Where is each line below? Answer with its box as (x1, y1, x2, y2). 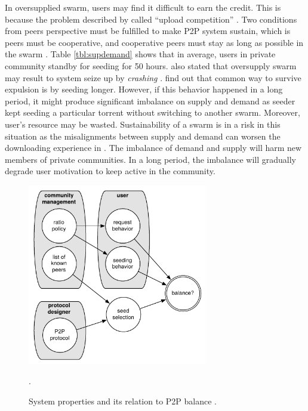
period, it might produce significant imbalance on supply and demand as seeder (5, 94, 295, 107)
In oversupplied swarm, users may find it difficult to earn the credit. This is (5, 1, 281, 13)
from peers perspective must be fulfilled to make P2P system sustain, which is (5, 24, 291, 37)
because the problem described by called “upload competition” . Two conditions (5, 13, 297, 25)
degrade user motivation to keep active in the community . (5, 165, 215, 177)
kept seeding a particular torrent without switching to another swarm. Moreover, (5, 106, 300, 119)
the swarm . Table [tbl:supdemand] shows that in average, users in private (5, 48, 276, 60)
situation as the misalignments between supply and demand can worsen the (5, 129, 281, 142)
